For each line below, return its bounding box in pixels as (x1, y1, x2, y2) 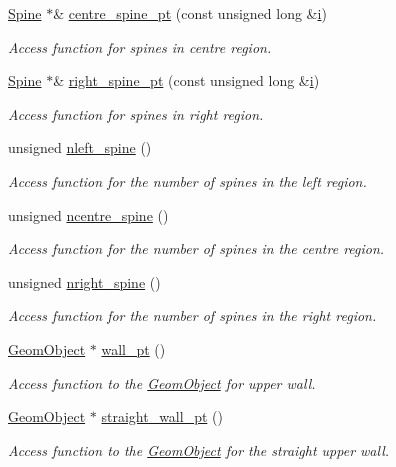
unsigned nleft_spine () (8, 137, 152, 158)
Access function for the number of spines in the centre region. (8, 238, 385, 259)
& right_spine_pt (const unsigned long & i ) (53, 70, 320, 91)
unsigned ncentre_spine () (8, 204, 169, 225)
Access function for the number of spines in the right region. (8, 305, 377, 326)
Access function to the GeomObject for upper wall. (8, 372, 316, 393)
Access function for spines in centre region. (8, 36, 272, 57)
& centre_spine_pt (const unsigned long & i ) (53, 3, 327, 23)
